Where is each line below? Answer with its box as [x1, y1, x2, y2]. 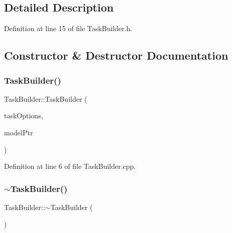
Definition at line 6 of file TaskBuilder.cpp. [4, 161, 136, 171]
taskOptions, [4, 110, 43, 121]
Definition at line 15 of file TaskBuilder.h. [4, 23, 133, 34]
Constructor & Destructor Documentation [4, 48, 228, 63]
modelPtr [4, 127, 33, 137]
